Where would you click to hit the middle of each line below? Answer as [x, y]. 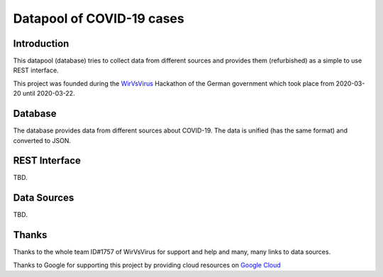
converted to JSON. [42, 140]
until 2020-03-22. [49, 94]
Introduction [41, 44]
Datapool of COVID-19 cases [99, 18]
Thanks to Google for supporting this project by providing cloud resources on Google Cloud [147, 265]
